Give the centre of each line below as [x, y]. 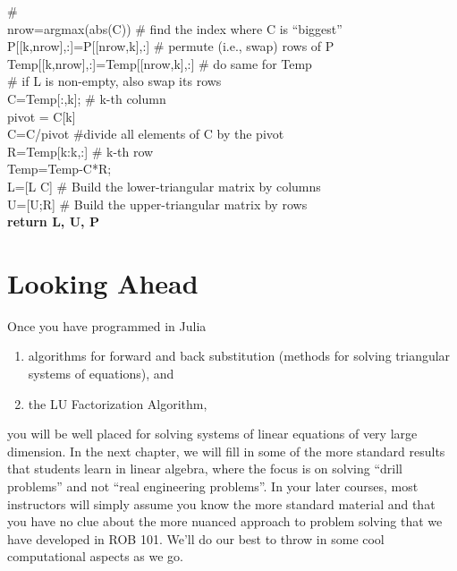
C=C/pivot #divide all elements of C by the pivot [146, 134]
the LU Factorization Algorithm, [118, 403]
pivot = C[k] [42, 116]
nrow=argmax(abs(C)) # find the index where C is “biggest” [175, 28]
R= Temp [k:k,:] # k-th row [80, 151]
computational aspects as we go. [95, 556]
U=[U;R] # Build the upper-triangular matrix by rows [157, 204]
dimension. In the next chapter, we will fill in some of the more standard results [226, 451]
